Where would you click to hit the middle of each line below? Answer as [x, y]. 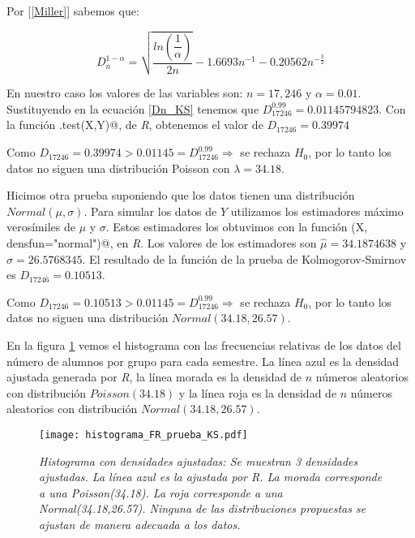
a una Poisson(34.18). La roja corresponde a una [161, 492]
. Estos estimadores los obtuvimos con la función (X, [237, 227]
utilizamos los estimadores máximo [317, 211]
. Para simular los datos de [150, 211]
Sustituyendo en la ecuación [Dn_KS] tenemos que [133, 108]
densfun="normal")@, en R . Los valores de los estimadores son [162, 243]
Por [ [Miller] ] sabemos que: [73, 11]
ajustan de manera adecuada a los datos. [140, 525]
